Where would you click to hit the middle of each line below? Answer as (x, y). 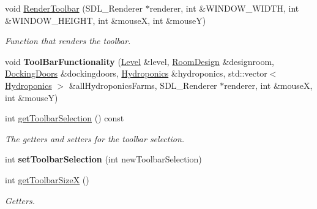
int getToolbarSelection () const (65, 118)
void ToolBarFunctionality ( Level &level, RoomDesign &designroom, (140, 61)
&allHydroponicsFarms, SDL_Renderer (143, 85)
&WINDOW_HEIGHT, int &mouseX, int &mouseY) (106, 20)
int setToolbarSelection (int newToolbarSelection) (103, 159)
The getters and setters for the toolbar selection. (95, 138)
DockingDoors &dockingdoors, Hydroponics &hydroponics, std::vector (136, 73)
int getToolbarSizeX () (47, 179)
